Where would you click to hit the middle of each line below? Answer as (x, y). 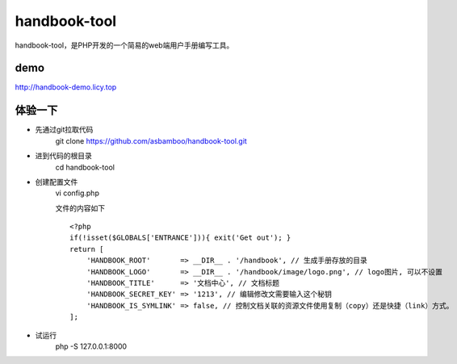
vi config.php (78, 193)
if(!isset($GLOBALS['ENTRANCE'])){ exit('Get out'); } (180, 238)
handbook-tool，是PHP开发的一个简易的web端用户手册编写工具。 (124, 45)
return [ (87, 249)
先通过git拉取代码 (64, 130)
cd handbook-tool (85, 167)
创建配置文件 (57, 182)
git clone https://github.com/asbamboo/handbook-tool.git (151, 140)
